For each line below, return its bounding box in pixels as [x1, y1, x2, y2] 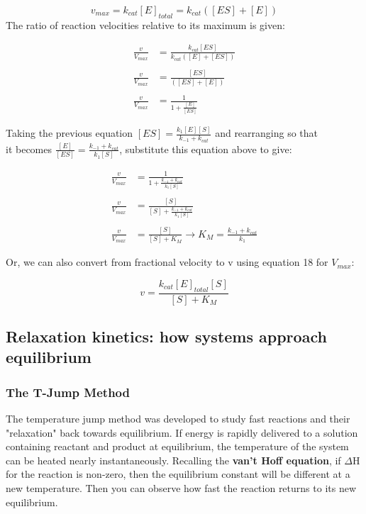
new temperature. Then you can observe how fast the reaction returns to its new [6, 480, 357, 495]
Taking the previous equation [6, 125, 133, 140]
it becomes [6, 141, 52, 156]
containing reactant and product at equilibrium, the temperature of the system [6, 439, 349, 454]
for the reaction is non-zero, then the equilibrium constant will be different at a [6, 466, 350, 481]
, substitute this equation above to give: [119, 141, 292, 156]
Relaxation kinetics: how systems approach [6, 325, 327, 347]
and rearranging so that [215, 125, 318, 140]
